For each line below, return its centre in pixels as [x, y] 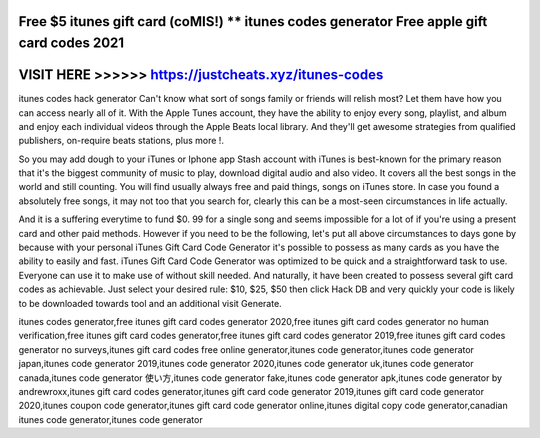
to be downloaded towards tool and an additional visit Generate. [150, 303]
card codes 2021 [71, 43]
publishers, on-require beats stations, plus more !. [121, 141]
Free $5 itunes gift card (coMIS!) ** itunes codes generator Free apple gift [253, 21]
